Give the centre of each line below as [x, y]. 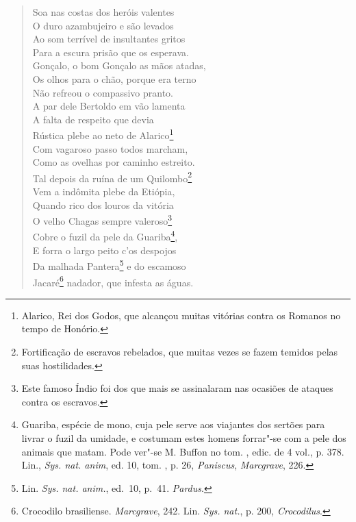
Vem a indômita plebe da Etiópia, [104, 191]
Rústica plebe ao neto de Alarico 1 [103, 134]
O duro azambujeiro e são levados [103, 25]
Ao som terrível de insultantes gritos [109, 39]
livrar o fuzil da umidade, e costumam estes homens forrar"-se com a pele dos [184, 437]
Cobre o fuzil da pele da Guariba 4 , [105, 236]
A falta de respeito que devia [93, 119]
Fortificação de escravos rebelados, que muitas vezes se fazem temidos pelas [180, 351]
